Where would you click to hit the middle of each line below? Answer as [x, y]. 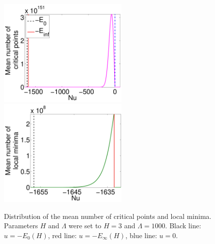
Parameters [21, 226]
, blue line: [141, 235]
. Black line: [183, 226]
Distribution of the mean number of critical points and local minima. [108, 216]
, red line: [62, 235]
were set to [85, 226]
